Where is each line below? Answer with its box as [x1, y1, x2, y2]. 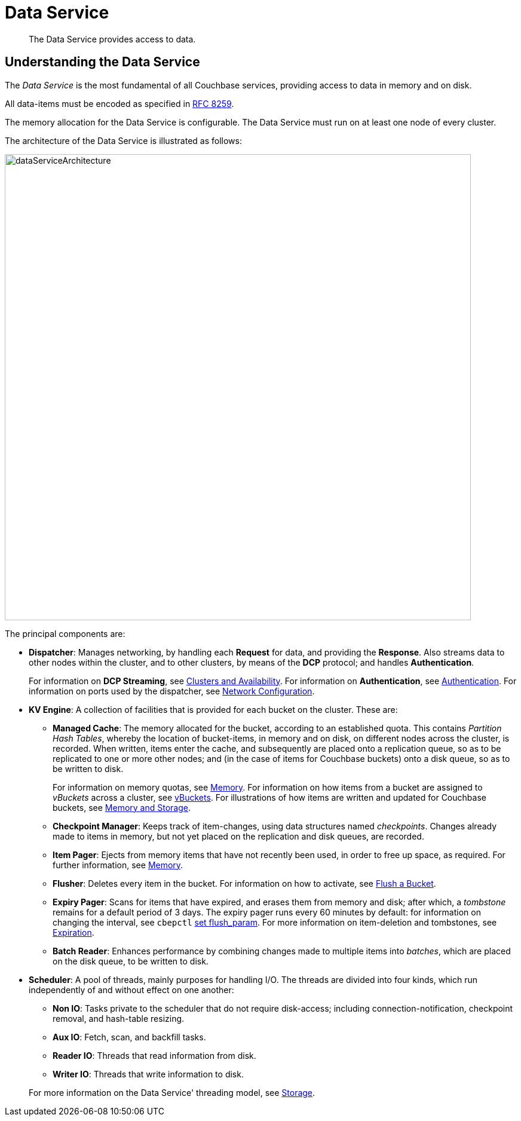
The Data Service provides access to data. [29, 33, 196, 44]
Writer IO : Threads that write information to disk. [53, 1068, 244, 1079]
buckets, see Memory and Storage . [53, 802, 191, 813]
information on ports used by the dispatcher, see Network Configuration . [29, 685, 315, 696]
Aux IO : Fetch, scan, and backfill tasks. [53, 1031, 206, 1042]
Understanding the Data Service [5, 54, 200, 70]
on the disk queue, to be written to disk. [53, 955, 209, 966]
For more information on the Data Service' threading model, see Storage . [29, 1087, 315, 1098]
